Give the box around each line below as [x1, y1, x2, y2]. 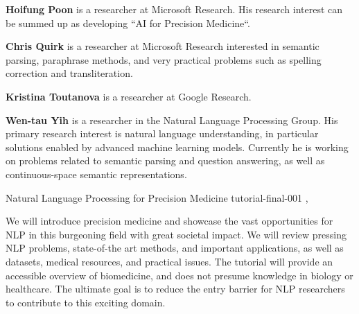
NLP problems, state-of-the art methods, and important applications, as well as [6, 241, 344, 255]
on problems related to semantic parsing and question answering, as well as [6, 153, 325, 168]
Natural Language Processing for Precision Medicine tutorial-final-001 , [6, 190, 308, 204]
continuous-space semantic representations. [6, 166, 187, 181]
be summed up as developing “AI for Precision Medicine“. [6, 15, 250, 30]
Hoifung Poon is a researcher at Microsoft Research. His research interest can [6, 2, 343, 16]
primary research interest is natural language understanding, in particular [6, 126, 319, 141]
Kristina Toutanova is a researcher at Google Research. [6, 89, 252, 103]
